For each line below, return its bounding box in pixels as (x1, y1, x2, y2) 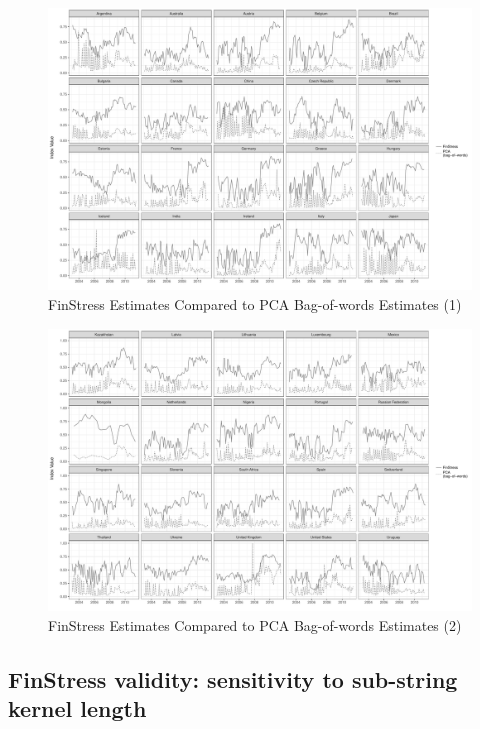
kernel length (8, 692, 147, 723)
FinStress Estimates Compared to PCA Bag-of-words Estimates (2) (48, 614, 462, 635)
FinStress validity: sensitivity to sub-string (8, 663, 458, 694)
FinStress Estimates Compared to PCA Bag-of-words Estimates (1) (48, 293, 462, 314)
